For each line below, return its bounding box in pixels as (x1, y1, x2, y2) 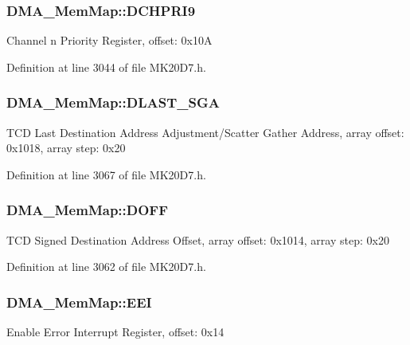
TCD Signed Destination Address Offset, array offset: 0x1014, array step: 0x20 (6, 231, 389, 248)
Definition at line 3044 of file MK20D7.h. (6, 58, 206, 75)
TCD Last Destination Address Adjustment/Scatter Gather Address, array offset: (6, 123, 404, 140)
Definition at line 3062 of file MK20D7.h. (6, 258, 206, 275)
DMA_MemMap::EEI (6, 292, 152, 312)
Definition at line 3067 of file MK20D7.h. (6, 166, 206, 182)
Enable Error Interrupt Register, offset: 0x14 (6, 323, 225, 340)
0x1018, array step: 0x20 (6, 139, 126, 156)
